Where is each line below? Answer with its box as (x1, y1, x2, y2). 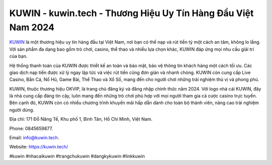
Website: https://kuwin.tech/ (9, 144, 68, 150)
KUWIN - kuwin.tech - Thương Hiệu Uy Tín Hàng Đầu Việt (9, 8, 254, 19)
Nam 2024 (9, 22, 55, 33)
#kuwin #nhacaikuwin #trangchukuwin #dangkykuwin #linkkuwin (9, 153, 146, 159)
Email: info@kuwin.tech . (9, 135, 59, 141)
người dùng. (9, 107, 35, 113)
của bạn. (9, 53, 28, 59)
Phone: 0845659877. (9, 125, 53, 131)
